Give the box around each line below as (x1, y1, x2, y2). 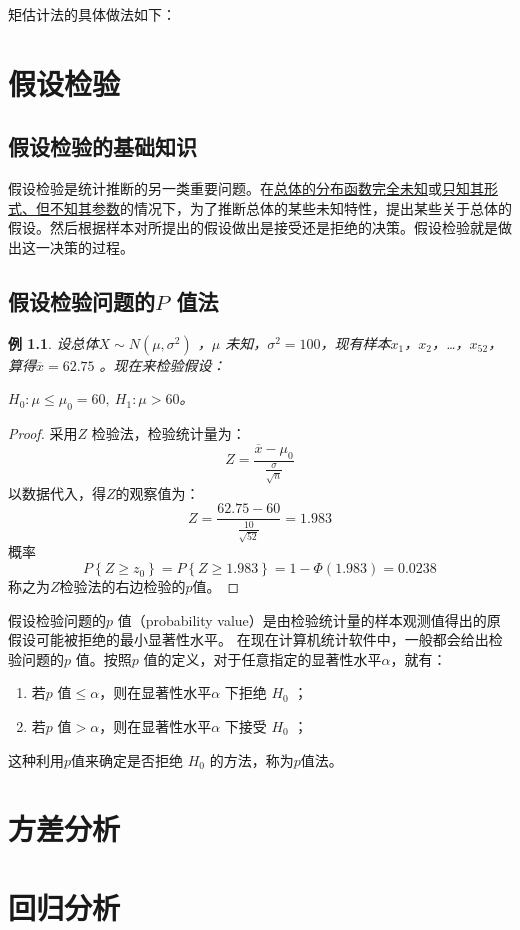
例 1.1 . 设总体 (8, 332, 99, 353)
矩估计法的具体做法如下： (8, 4, 176, 24)
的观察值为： (115, 482, 200, 503)
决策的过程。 (49, 236, 134, 257)
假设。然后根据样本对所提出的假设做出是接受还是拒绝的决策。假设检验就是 (8, 217, 498, 238)
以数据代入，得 (8, 482, 106, 503)
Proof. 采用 (8, 423, 78, 444)
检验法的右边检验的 (59, 576, 186, 597)
